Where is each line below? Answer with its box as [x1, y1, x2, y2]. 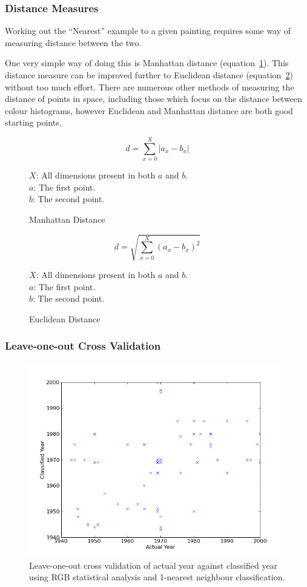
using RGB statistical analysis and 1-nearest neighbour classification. [29, 571, 285, 583]
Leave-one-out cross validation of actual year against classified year [29, 558, 278, 571]
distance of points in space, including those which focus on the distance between [5, 92, 302, 105]
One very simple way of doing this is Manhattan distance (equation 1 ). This [5, 56, 289, 69]
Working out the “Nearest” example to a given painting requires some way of [5, 24, 291, 37]
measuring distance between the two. [5, 36, 142, 49]
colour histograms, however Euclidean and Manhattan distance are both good [5, 104, 293, 117]
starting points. [5, 116, 62, 129]
